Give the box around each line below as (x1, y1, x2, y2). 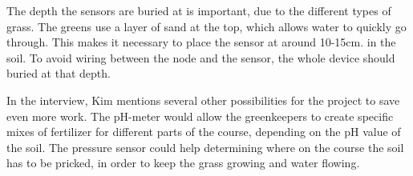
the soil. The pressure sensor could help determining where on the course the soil (6, 138, 404, 155)
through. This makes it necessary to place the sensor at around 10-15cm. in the (6, 34, 396, 50)
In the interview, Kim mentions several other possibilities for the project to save (6, 91, 400, 108)
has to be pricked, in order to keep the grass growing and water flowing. (6, 154, 360, 171)
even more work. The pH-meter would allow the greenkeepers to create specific (6, 107, 394, 124)
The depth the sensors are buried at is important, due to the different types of (6, 2, 391, 18)
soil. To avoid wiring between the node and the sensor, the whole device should (6, 49, 395, 66)
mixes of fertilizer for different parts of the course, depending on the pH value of (6, 123, 401, 140)
